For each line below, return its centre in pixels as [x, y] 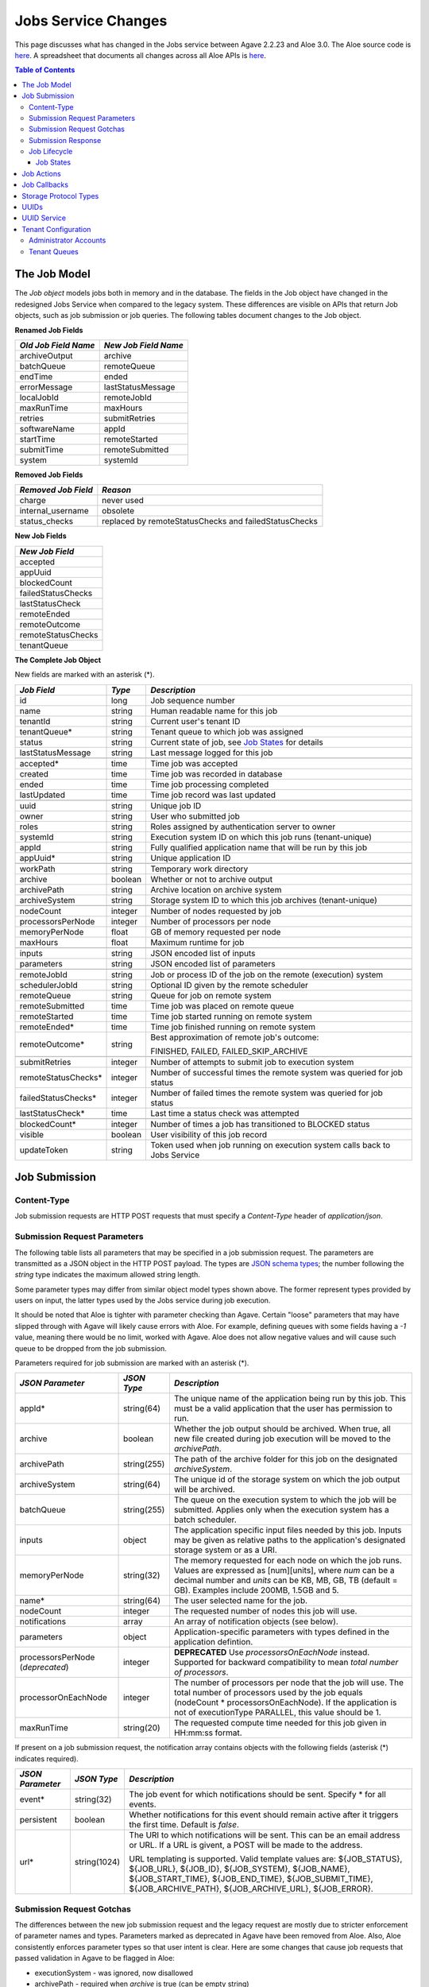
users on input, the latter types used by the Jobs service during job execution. [143, 1300]
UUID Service [44, 218]
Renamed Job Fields [49, 330]
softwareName [47, 429]
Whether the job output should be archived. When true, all [282, 1429]
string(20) [142, 1728]
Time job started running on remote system [232, 1016]
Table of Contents [45, 70]
